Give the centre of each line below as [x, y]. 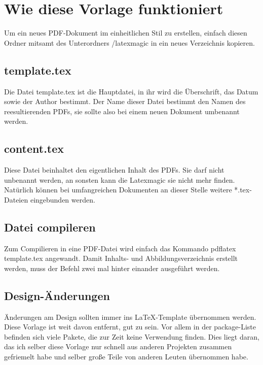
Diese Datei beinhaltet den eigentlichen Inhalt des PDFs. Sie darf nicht [114, 170]
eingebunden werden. [63, 199]
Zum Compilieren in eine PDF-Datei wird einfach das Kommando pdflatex [120, 248]
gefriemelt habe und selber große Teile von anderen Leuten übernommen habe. [126, 357]
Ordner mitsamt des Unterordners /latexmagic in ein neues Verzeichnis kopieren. [129, 42]
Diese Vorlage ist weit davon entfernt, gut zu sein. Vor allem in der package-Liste [130, 327]
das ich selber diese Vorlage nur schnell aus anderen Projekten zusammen [118, 346]
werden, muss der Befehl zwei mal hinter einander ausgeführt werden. [112, 268]
